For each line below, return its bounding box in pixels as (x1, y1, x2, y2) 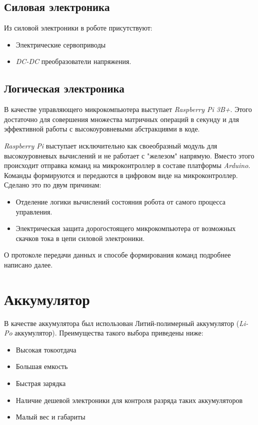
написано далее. (4, 259, 53, 269)
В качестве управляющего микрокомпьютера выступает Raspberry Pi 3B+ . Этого (4, 104, 252, 114)
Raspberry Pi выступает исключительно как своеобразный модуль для (4, 140, 217, 150)
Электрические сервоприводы (15, 39, 106, 49)
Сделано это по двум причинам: (4, 179, 101, 190)
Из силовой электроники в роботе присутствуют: (4, 22, 152, 33)
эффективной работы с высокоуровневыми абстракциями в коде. (4, 123, 200, 134)
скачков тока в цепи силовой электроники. (15, 232, 145, 243)
